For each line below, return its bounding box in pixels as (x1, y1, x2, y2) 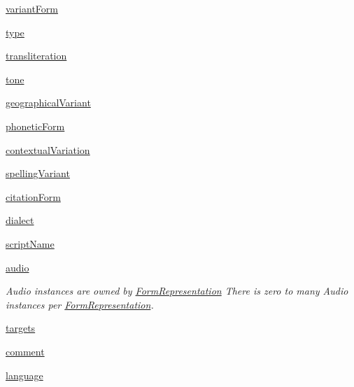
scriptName (6, 236, 55, 251)
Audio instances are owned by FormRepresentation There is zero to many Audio (6, 283, 348, 298)
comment (6, 344, 45, 358)
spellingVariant (6, 166, 70, 181)
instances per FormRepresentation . (6, 297, 154, 311)
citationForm (6, 189, 61, 204)
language (6, 367, 43, 382)
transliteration (6, 48, 67, 63)
